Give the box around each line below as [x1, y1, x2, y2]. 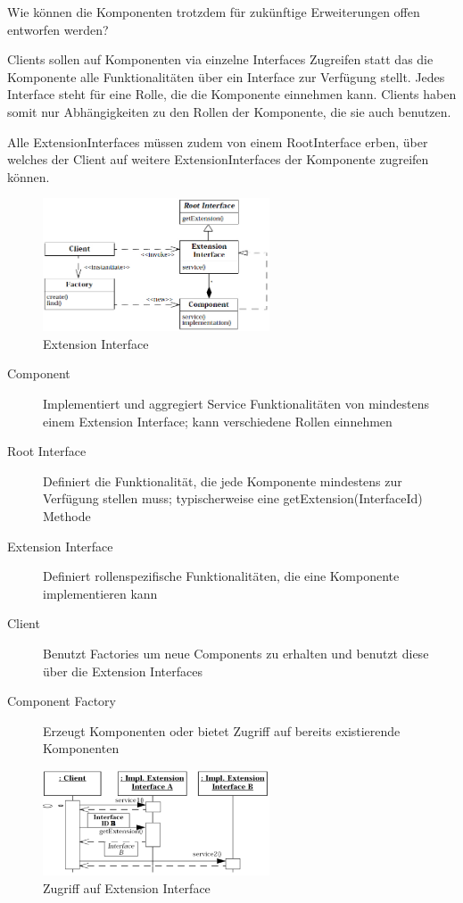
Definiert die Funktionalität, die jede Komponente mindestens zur [43, 471, 402, 490]
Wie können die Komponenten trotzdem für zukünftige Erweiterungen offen [7, 3, 420, 21]
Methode [43, 507, 91, 526]
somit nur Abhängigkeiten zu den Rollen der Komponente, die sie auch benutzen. [7, 102, 451, 120]
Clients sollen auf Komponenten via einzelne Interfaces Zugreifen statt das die [7, 50, 434, 69]
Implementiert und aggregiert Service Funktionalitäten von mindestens [43, 394, 429, 413]
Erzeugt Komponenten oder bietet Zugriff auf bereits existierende [43, 721, 401, 740]
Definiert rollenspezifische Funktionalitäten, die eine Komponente [43, 567, 400, 585]
